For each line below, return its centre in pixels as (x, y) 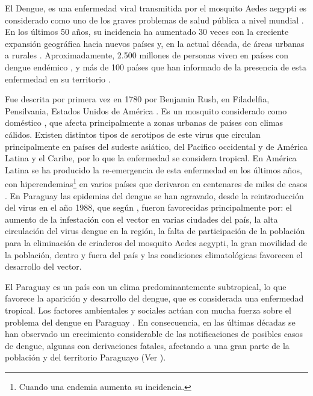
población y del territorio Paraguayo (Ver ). (85, 357)
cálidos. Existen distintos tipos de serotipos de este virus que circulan (133, 134)
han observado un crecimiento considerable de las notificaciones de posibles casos (154, 334)
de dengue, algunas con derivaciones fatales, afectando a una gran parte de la (147, 345)
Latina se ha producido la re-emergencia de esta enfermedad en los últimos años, (153, 169)
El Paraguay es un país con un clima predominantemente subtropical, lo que (146, 286)
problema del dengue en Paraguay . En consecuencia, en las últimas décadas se (150, 322)
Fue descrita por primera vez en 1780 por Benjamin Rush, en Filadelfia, (137, 99)
